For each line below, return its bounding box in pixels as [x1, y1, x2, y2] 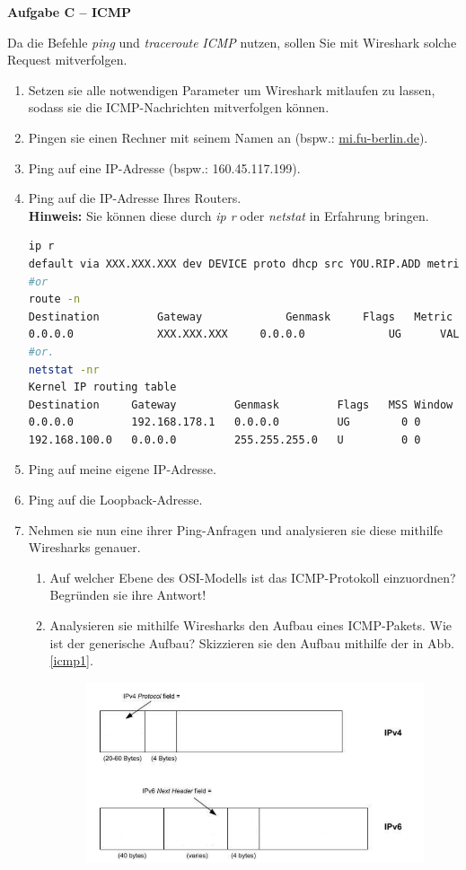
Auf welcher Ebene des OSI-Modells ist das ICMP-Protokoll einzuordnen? [49, 567, 456, 586]
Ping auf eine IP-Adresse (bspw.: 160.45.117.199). [28, 158, 301, 177]
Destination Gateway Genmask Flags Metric [28, 310, 453, 323]
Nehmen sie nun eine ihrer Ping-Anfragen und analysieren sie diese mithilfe [28, 520, 443, 539]
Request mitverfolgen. [7, 50, 127, 69]
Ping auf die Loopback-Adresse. [28, 490, 203, 509]
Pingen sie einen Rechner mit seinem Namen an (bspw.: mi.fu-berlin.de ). [28, 127, 428, 146]
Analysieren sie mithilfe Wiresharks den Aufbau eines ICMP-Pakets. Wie [49, 616, 453, 635]
